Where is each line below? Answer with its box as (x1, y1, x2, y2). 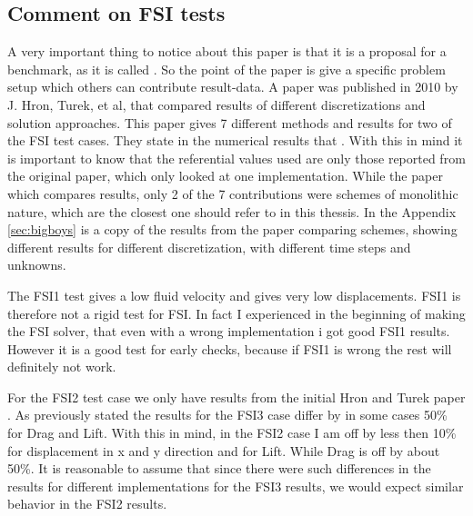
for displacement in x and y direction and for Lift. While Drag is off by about (7, 441, 440, 460)
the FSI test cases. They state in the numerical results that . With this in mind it (7, 131, 463, 150)
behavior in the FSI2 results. (7, 494, 167, 513)
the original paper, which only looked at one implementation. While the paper (7, 166, 443, 185)
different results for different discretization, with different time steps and (7, 237, 411, 256)
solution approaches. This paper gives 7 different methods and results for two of (7, 113, 452, 132)
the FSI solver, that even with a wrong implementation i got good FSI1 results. (7, 322, 450, 341)
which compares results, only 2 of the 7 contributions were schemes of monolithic (7, 184, 458, 203)
